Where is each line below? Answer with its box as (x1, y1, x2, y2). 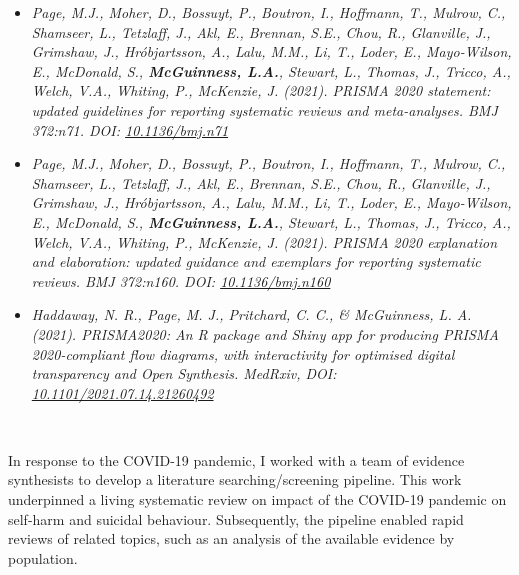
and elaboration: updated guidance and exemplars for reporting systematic (31, 251, 481, 272)
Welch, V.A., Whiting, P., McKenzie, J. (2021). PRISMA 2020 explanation (31, 231, 498, 252)
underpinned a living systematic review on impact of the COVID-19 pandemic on (8, 489, 507, 510)
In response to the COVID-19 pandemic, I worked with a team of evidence (8, 449, 465, 470)
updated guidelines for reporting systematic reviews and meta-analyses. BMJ (31, 99, 498, 120)
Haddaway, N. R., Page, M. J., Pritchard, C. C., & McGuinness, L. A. (31, 304, 472, 325)
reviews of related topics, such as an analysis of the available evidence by (8, 528, 455, 549)
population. (8, 547, 78, 568)
